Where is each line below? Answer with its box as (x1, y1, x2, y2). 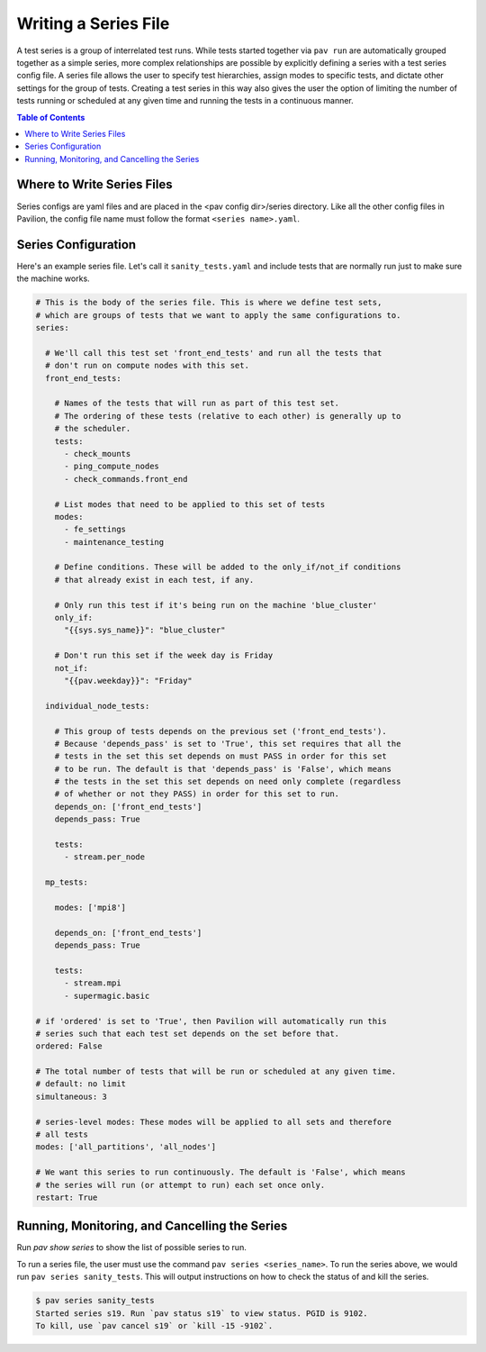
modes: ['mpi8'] (54, 903, 126, 912)
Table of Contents (16, 112, 85, 122)
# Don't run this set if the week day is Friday (54, 650, 274, 661)
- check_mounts (64, 449, 131, 458)
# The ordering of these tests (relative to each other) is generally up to (54, 411, 401, 421)
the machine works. (16, 273, 90, 284)
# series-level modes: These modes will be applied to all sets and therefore (35, 1117, 391, 1127)
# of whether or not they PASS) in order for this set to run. (54, 789, 340, 799)
